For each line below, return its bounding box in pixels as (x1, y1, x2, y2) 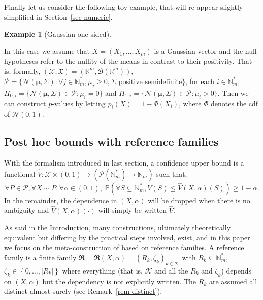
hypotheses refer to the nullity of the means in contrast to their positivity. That (4, 56, 252, 66)
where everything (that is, (62, 265, 143, 276)
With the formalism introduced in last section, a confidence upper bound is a (4, 157, 244, 168)
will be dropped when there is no (148, 195, 250, 205)
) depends (221, 265, 252, 276)
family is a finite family (4, 252, 77, 262)
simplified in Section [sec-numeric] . (4, 11, 113, 22)
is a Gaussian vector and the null (154, 45, 257, 56)
